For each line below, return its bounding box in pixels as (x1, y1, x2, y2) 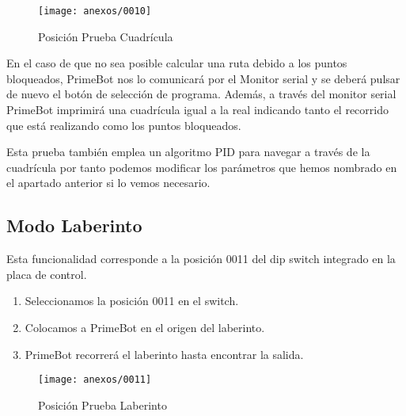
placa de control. (6, 265, 87, 282)
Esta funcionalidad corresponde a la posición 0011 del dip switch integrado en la (6, 250, 396, 267)
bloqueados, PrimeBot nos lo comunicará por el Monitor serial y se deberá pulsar (6, 70, 400, 86)
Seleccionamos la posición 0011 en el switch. (25, 292, 239, 309)
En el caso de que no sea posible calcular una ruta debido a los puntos (6, 55, 347, 71)
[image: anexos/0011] (38, 374, 152, 386)
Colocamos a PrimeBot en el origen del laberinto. (25, 319, 265, 335)
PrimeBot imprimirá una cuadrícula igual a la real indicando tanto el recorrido (6, 101, 389, 118)
